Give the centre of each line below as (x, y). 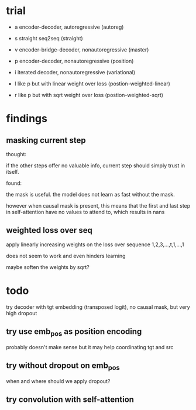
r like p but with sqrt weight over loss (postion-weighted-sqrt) (89, 95)
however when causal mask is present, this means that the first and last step (98, 205)
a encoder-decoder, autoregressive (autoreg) (69, 27)
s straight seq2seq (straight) (49, 38)
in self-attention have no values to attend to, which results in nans (85, 212)
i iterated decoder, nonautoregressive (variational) (75, 72)
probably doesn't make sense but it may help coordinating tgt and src (90, 347)
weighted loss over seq (49, 230)
